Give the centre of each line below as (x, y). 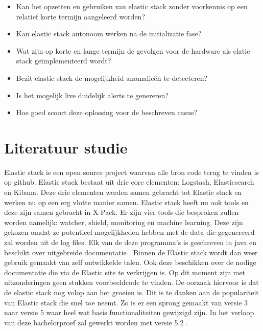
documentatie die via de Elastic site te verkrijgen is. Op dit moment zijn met (125, 272)
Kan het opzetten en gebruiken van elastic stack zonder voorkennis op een (132, 6)
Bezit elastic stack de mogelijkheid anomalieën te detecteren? (112, 78)
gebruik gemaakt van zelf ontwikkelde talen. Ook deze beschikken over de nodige (130, 262)
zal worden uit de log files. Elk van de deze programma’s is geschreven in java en (130, 242)
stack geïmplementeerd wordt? (64, 61)
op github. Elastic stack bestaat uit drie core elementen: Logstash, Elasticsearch (129, 182)
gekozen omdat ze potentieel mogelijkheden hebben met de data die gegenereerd (129, 232)
